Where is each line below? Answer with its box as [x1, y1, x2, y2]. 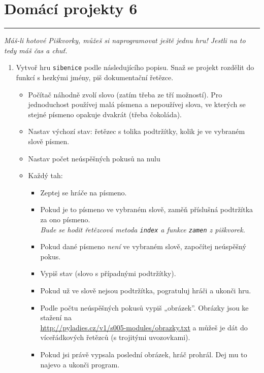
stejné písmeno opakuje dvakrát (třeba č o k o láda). [28, 109, 182, 119]
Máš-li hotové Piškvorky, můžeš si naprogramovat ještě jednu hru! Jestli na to [4, 35, 246, 46]
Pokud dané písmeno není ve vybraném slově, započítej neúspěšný [40, 241, 246, 252]
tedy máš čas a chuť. [4, 45, 68, 55]
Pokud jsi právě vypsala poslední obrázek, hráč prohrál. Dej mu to [40, 349, 247, 359]
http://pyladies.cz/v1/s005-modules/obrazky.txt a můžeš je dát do [40, 322, 248, 332]
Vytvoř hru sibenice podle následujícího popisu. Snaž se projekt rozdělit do [16, 62, 254, 73]
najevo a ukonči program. [40, 359, 120, 369]
